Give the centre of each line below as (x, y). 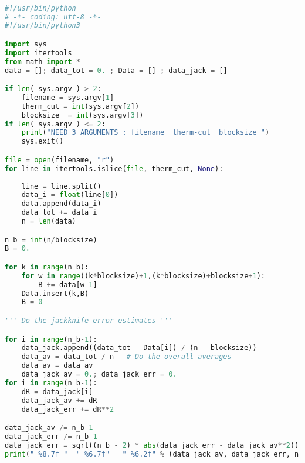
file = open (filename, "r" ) (60, 160)
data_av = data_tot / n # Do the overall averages (126, 357)
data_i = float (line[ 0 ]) (70, 195)
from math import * (43, 61)
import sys (26, 44)
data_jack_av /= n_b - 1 (49, 428)
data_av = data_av (57, 366)
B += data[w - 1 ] (68, 284)
